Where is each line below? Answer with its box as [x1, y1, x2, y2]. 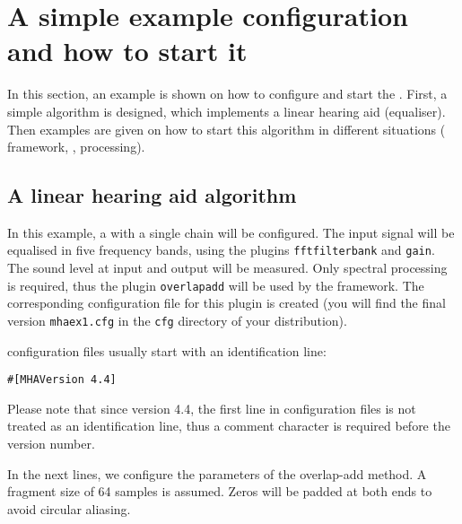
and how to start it [7, 32, 248, 69]
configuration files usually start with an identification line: [7, 341, 327, 360]
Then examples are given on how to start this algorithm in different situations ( [7, 119, 446, 138]
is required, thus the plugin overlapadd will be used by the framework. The [7, 275, 424, 294]
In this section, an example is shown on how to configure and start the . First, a [7, 84, 448, 103]
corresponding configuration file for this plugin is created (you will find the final [7, 293, 446, 312]
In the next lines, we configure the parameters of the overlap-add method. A [7, 464, 427, 483]
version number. [7, 434, 95, 453]
